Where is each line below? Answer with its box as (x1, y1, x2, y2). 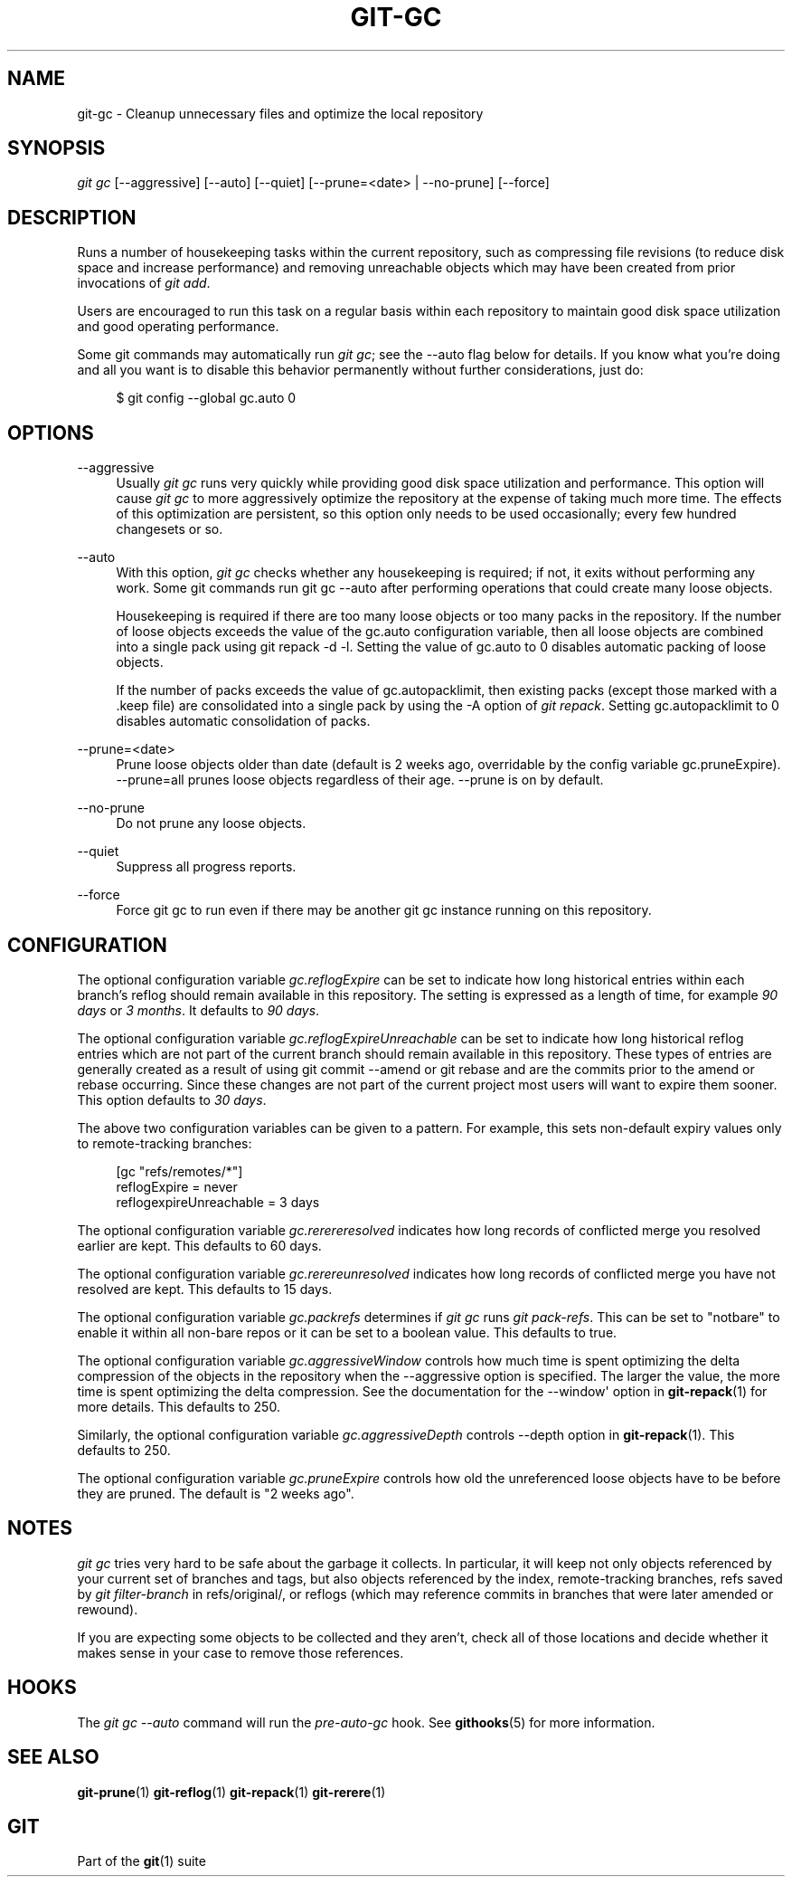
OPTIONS (7, 421, 94, 444)
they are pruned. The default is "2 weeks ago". (77, 1485, 354, 1501)
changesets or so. (116, 521, 223, 538)
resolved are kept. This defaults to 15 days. (77, 1280, 333, 1297)
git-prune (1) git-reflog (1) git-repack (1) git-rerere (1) (77, 1784, 386, 1800)
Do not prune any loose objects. (116, 815, 306, 832)
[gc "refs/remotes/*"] (116, 1163, 243, 1179)
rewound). (77, 1601, 138, 1617)
